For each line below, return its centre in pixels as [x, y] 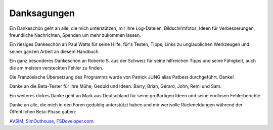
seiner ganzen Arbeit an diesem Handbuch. [55, 51]
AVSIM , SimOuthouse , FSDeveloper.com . [52, 121]
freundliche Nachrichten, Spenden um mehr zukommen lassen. [75, 35]
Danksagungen [42, 13]
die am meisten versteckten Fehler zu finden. [56, 68]
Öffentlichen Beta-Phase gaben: [43, 112]
